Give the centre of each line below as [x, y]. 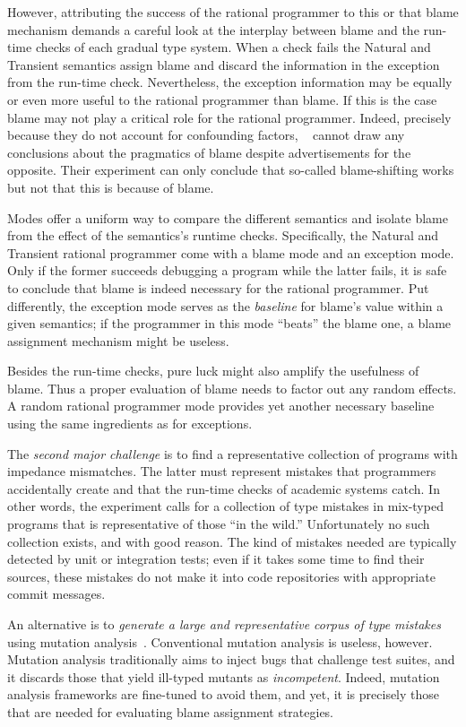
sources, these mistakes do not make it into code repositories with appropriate [221, 576]
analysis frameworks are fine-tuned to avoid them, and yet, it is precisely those [224, 694]
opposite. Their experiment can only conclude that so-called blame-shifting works [231, 170]
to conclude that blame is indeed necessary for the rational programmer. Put [218, 287]
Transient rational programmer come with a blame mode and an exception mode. [231, 252]
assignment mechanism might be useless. [118, 340]
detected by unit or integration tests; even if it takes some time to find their [216, 559]
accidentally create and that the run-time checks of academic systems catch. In [224, 488]
